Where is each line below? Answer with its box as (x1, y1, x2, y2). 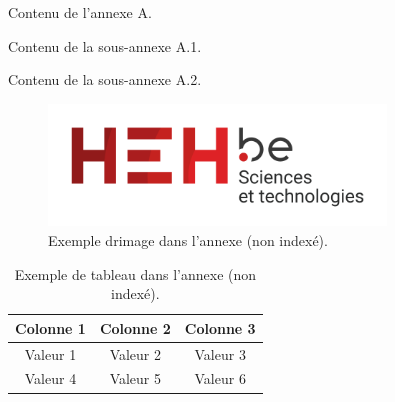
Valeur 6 (194, 368, 246, 389)
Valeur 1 (24, 343, 77, 364)
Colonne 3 (184, 317, 256, 338)
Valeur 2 (109, 343, 162, 364)
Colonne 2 (99, 317, 171, 338)
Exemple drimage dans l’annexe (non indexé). (48, 229, 328, 250)
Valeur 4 (24, 368, 77, 389)
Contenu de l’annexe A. (8, 2, 152, 22)
